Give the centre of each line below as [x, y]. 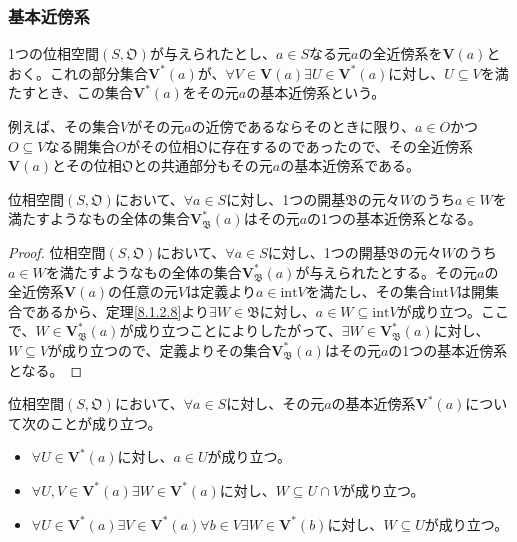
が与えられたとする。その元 [386, 271]
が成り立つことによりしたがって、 [230, 330]
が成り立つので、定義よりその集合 [160, 349]
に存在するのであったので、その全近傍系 [340, 145]
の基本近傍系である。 [350, 165]
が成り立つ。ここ [453, 310]
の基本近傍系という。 [316, 92]
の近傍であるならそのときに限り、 [303, 126]
